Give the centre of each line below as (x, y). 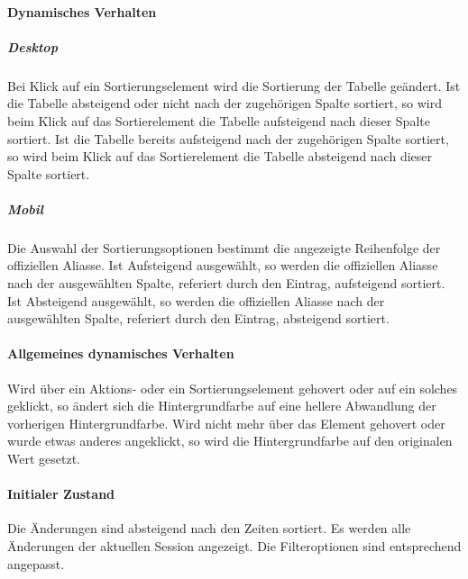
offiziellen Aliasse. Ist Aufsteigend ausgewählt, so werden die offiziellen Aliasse (223, 265)
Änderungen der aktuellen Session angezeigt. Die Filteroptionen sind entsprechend (234, 546)
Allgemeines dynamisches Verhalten (121, 353)
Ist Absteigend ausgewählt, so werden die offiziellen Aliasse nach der (196, 300)
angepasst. (36, 563)
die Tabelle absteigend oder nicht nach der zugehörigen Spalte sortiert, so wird (225, 103)
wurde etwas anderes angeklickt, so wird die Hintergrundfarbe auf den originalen (230, 441)
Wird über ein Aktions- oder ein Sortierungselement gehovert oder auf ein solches (233, 388)
